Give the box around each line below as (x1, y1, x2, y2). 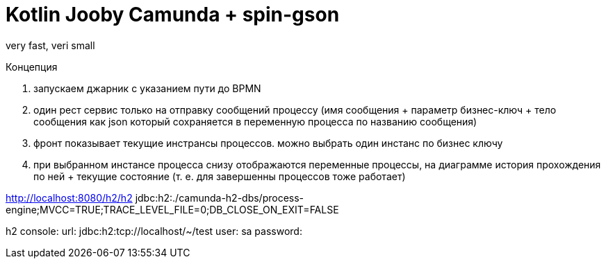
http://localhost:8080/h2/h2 (6, 191, 133, 204)
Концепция (6, 60, 58, 73)
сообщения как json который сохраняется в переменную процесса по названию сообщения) (33, 115, 477, 127)
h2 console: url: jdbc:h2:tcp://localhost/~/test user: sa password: (6, 225, 302, 237)
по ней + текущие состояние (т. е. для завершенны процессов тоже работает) (33, 170, 406, 182)
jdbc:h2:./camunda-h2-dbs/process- (135, 191, 304, 204)
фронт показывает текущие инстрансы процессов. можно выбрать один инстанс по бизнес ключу (33, 137, 503, 149)
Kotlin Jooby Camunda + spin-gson (6, 3, 340, 26)
